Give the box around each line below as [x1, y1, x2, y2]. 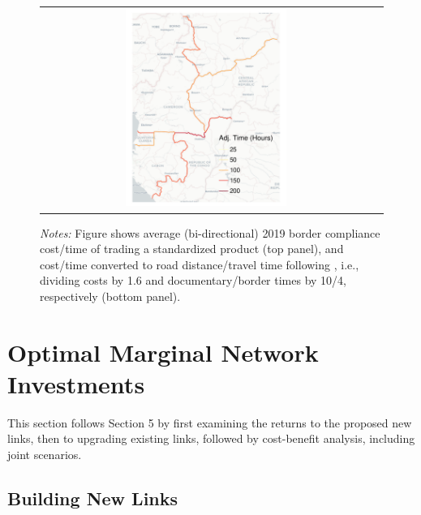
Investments [7, 367, 145, 400]
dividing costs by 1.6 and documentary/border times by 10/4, [40, 272, 346, 289]
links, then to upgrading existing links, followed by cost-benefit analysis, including [7, 430, 415, 447]
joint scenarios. [7, 446, 82, 462]
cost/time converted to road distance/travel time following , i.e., [40, 255, 359, 273]
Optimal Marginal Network [7, 335, 319, 368]
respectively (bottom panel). [40, 287, 181, 304]
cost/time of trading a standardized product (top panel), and [40, 240, 344, 257]
